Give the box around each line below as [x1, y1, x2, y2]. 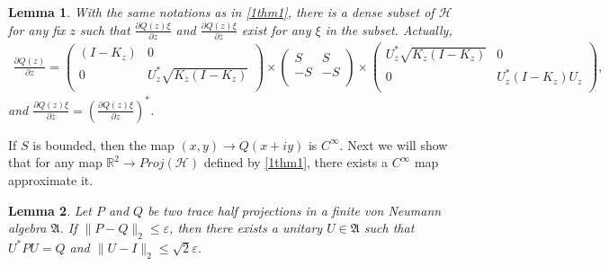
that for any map [8, 153, 103, 172]
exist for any [241, 20, 311, 39]
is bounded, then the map [32, 135, 175, 154]
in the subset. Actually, [325, 20, 452, 39]
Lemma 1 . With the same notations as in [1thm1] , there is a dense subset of [8, 3, 434, 21]
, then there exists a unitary [169, 218, 323, 237]
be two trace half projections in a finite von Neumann [148, 200, 442, 219]
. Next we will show [339, 135, 448, 154]
